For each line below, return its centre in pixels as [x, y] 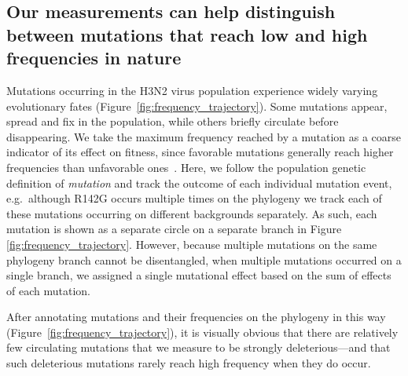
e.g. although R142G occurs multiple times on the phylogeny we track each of [194, 198]
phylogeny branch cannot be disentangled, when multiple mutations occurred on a [204, 259]
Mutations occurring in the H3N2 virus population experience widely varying [192, 90]
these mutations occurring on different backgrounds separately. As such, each [192, 213]
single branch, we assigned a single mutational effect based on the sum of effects [199, 275]
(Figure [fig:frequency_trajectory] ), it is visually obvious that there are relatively [202, 332]
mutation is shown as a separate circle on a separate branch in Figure [174, 229]
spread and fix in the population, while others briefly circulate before [173, 121]
